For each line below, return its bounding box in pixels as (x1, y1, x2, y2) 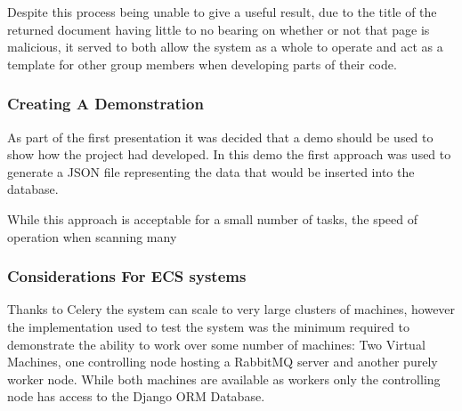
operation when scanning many (7, 227, 177, 246)
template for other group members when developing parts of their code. (7, 54, 397, 73)
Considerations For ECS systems (7, 265, 247, 287)
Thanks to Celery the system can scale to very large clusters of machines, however (7, 300, 456, 318)
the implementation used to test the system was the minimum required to (7, 317, 409, 335)
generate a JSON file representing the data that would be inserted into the (7, 162, 415, 181)
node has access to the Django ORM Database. (7, 387, 265, 406)
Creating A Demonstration (7, 93, 204, 115)
